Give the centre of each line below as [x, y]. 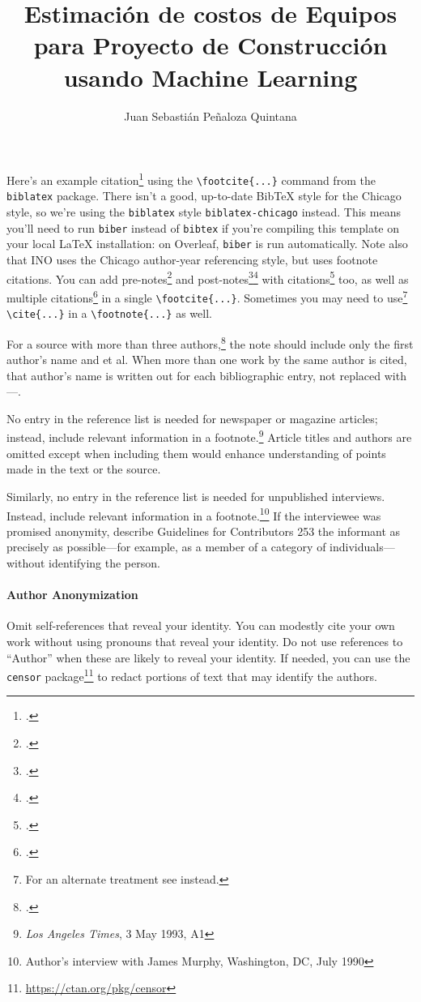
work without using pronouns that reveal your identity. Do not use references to [205, 641]
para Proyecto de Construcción [210, 45]
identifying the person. [104, 562]
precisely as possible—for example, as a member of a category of [166, 547]
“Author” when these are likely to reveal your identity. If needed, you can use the [208, 657]
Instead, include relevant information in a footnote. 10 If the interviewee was [194, 514]
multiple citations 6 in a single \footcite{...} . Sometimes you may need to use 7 [207, 296]
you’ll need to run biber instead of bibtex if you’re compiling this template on [203, 227]
